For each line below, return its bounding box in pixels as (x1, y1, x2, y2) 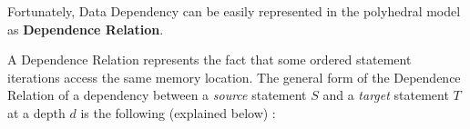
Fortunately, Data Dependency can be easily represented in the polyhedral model (7, 2, 461, 20)
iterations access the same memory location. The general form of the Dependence (7, 67, 461, 86)
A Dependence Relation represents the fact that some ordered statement (7, 50, 412, 69)
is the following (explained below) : (80, 103, 276, 122)
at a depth (7, 103, 66, 122)
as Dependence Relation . (7, 19, 164, 38)
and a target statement (322, 85, 449, 104)
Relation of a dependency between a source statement (7, 85, 307, 104)
